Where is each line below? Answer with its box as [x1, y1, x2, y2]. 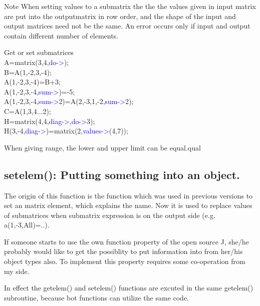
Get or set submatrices [4, 47, 74, 57]
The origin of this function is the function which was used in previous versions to [4, 190, 253, 200]
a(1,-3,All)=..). [4, 219, 50, 230]
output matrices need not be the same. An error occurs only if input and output [4, 20, 250, 31]
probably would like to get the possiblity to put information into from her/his [4, 246, 243, 256]
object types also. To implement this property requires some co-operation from [4, 256, 245, 266]
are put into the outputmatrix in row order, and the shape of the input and [4, 10, 236, 21]
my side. [4, 265, 30, 276]
